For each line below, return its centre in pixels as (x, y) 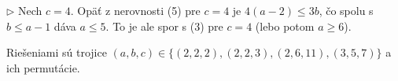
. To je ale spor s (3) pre (164, 26)
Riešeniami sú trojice (57, 52)
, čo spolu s (346, 10)
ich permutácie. (43, 67)
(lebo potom (285, 26)
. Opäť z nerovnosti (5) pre (135, 10)
